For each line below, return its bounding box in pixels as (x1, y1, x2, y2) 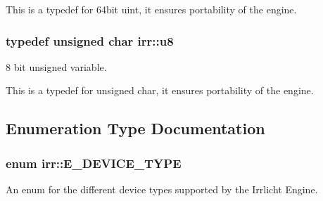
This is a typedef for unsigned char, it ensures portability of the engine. (6, 83, 314, 98)
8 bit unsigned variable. (6, 59, 107, 74)
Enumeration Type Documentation (6, 117, 265, 139)
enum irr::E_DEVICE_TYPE (6, 154, 182, 171)
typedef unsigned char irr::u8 (6, 32, 174, 49)
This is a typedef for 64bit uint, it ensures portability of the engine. (6, 2, 297, 16)
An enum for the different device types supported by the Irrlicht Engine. (6, 182, 318, 196)
